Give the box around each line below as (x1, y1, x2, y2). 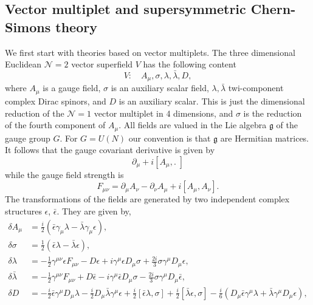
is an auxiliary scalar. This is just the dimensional (119, 94, 305, 107)
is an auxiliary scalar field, (111, 81, 209, 94)
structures (5, 204, 42, 217)
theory (55, 17, 97, 36)
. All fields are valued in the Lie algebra (119, 118, 267, 131)
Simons (5, 17, 51, 36)
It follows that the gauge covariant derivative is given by (5, 143, 215, 156)
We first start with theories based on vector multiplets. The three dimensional (5, 46, 295, 58)
